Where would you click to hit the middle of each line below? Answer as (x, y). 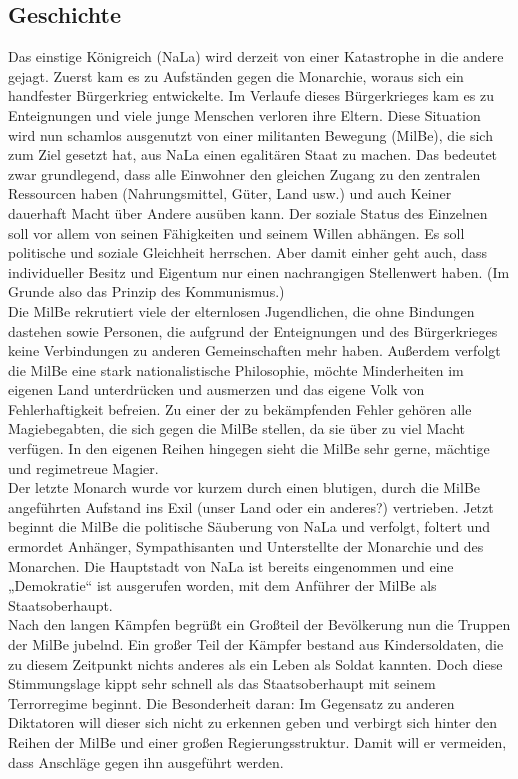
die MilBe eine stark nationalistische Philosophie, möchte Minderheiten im (236, 369)
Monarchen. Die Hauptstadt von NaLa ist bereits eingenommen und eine (231, 565)
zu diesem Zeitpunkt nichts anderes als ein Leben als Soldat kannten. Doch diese (255, 663)
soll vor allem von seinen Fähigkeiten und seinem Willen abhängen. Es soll (236, 232)
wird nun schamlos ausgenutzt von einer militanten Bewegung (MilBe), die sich (250, 134)
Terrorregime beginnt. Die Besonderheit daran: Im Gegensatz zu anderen (231, 702)
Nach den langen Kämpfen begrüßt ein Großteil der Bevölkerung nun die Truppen (259, 624)
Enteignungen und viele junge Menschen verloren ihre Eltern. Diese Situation (244, 114)
